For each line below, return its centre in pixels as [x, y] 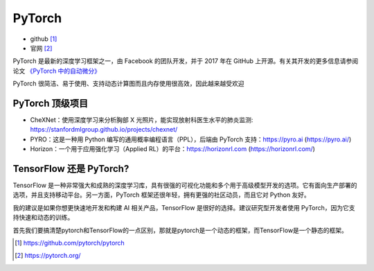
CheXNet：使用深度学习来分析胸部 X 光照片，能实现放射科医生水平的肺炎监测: [142, 120]
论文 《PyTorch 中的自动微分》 [56, 71]
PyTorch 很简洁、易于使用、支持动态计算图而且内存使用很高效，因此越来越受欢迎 [128, 84]
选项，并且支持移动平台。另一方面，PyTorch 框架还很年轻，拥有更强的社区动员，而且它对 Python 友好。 [162, 195]
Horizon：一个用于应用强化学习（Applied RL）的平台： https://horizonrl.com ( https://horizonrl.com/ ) [172, 149]
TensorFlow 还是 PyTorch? [71, 169]
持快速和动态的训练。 [43, 218]
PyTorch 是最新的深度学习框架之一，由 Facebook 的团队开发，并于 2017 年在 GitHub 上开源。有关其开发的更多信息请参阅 [186, 61]
